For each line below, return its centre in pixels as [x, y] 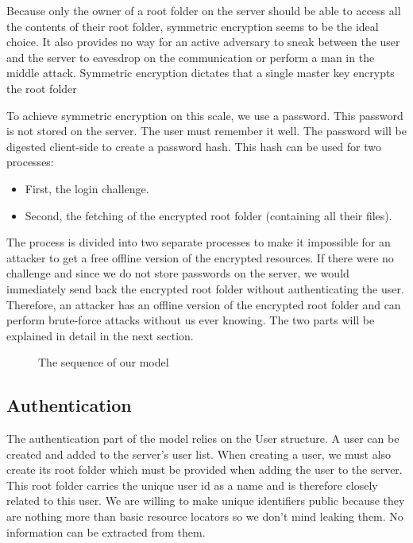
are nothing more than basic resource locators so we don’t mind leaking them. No [205, 516]
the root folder [42, 88]
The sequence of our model [104, 362]
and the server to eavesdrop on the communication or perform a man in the [191, 57]
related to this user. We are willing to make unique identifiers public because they [206, 500]
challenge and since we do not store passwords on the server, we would [178, 273]
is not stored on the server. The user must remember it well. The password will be [206, 131]
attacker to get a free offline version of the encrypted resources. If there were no [200, 257]
